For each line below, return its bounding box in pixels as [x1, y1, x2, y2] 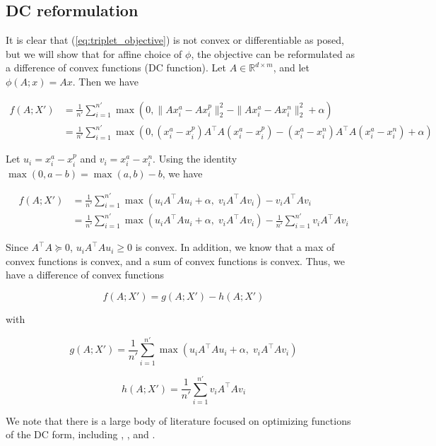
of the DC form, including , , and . [6, 427, 155, 442]
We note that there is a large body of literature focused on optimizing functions [6, 413, 351, 428]
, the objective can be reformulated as [191, 46, 355, 61]
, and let [273, 60, 310, 75]
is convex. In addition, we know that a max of [135, 240, 335, 254]
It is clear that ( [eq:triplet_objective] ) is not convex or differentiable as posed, [6, 33, 344, 47]
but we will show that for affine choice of [6, 46, 182, 61]
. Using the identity [153, 151, 237, 166]
